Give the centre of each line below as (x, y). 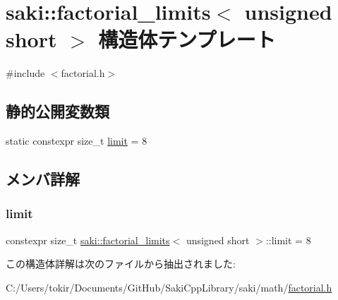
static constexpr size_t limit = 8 (77, 141)
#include (25, 73)
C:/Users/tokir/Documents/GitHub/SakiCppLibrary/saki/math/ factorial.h (169, 287)
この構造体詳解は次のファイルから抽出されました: (121, 264)
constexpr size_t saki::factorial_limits (88, 240)
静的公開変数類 (58, 111)
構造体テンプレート (187, 39)
